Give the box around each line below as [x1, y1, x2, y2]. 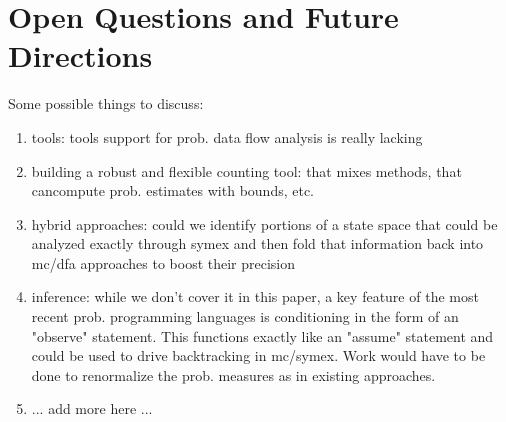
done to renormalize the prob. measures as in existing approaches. [31, 364, 436, 385]
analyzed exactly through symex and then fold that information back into [31, 233, 484, 254]
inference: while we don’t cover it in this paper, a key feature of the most [31, 286, 479, 307]
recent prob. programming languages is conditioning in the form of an [31, 306, 459, 327]
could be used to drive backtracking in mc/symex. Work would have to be [31, 345, 486, 366]
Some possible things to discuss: [8, 93, 204, 114]
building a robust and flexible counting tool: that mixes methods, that [31, 160, 462, 181]
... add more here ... [31, 398, 153, 419]
